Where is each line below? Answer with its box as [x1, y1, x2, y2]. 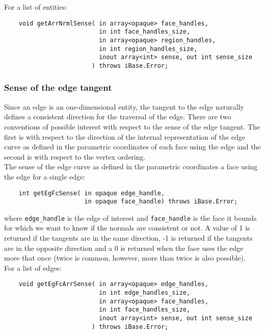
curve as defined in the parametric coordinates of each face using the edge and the [4, 141, 261, 152]
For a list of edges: [4, 262, 62, 273]
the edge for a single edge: [4, 171, 86, 182]
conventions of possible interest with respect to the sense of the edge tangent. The [4, 121, 260, 132]
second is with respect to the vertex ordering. [4, 151, 146, 162]
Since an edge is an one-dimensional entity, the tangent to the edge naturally [4, 101, 244, 112]
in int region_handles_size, [99, 45, 198, 53]
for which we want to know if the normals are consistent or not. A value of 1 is [4, 222, 250, 233]
